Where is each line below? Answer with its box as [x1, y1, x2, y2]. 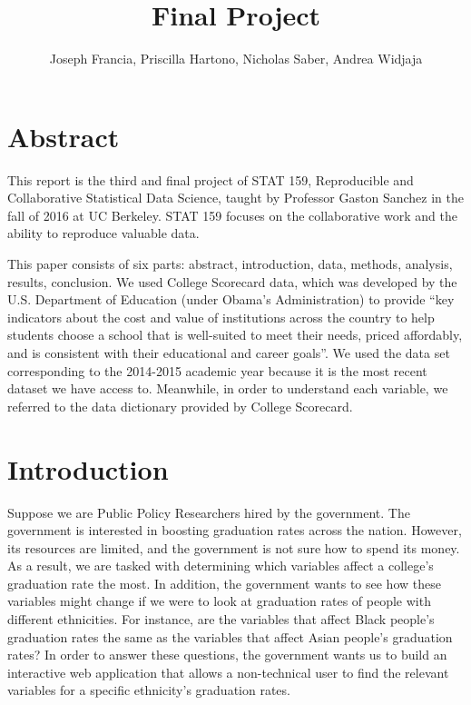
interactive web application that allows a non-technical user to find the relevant [7, 662, 449, 681]
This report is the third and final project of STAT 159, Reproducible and [7, 170, 414, 189]
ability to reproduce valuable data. [7, 223, 200, 243]
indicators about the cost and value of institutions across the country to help [7, 307, 435, 326]
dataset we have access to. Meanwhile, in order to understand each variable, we [7, 379, 448, 398]
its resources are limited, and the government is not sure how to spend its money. [7, 538, 460, 557]
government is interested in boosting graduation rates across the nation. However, [7, 521, 462, 540]
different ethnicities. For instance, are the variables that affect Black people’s [7, 610, 435, 629]
